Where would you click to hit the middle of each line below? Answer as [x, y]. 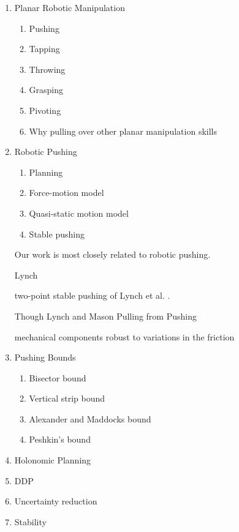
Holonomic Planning [53, 460]
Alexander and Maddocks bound [90, 418]
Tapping [44, 49]
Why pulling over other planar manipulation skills [123, 131]
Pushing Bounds [45, 357]
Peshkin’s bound [60, 439]
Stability [30, 521]
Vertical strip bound [67, 398]
